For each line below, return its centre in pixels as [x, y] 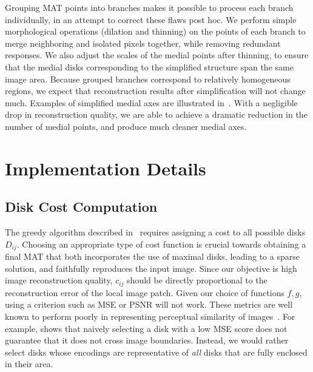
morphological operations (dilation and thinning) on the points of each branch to [155, 31]
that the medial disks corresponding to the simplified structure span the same [149, 66]
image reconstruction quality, [59, 280]
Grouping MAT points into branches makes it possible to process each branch [149, 7]
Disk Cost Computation [81, 207]
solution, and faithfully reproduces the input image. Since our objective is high [151, 268]
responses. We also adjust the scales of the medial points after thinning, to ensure [157, 55]
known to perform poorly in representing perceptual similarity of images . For [150, 316]
